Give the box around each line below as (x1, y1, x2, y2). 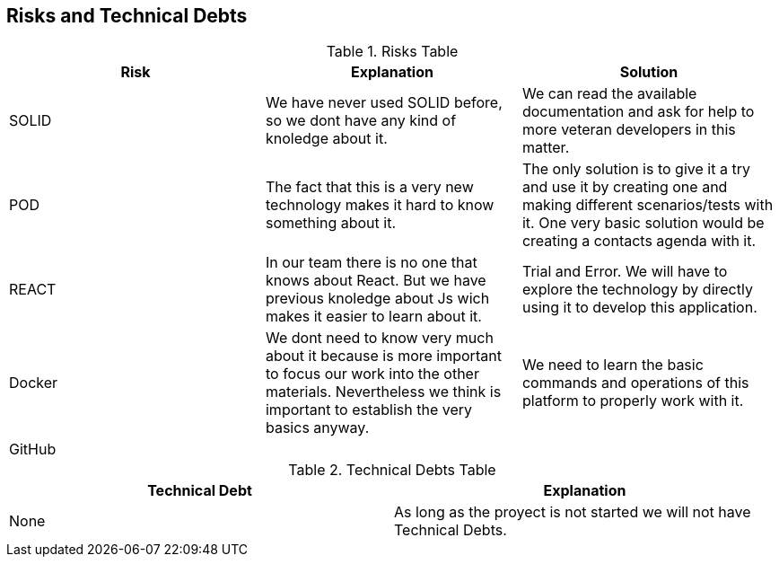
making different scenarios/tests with (521, 196, 774, 215)
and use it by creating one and (521, 178, 728, 197)
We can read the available (521, 84, 697, 103)
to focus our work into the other (265, 365, 479, 383)
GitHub (9, 440, 57, 459)
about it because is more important (265, 347, 502, 366)
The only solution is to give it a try (521, 160, 750, 179)
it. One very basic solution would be (521, 214, 765, 233)
